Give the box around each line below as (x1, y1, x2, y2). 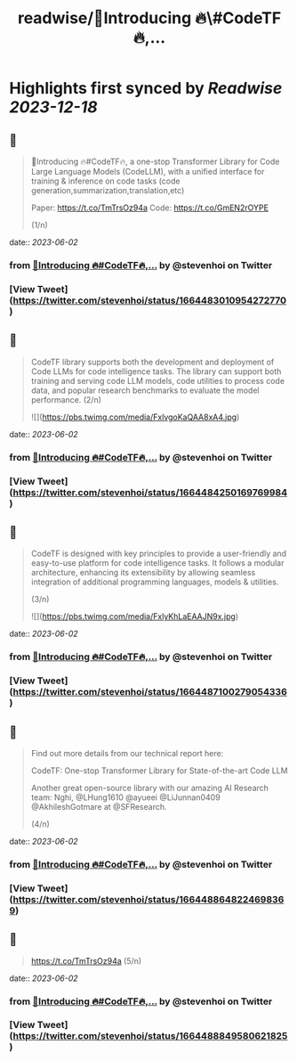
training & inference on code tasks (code (30, 175, 181, 186)
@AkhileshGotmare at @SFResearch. (30, 801, 167, 812)
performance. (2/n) (30, 394, 102, 404)
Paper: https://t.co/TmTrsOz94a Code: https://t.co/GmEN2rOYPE (30, 202, 269, 213)
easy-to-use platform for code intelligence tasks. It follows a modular (30, 558, 285, 568)
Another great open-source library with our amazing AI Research (30, 782, 269, 793)
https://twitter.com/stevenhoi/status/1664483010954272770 (12, 294, 287, 306)
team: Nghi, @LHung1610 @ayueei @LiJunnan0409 (30, 792, 221, 803)
